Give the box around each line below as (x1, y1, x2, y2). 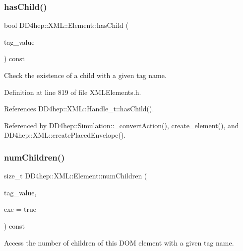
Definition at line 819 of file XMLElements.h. (4, 86, 141, 97)
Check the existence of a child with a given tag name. (4, 70, 167, 80)
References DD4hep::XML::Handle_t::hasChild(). (4, 103, 154, 114)
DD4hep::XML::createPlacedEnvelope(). (4, 130, 126, 140)
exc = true (4, 204, 36, 214)
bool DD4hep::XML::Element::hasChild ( (4, 20, 128, 30)
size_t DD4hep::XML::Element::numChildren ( (4, 170, 147, 181)
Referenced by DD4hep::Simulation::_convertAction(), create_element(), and (4, 120, 239, 130)
